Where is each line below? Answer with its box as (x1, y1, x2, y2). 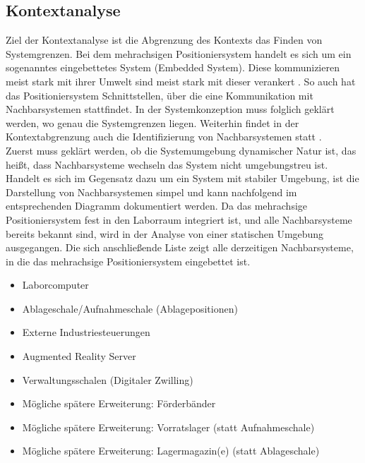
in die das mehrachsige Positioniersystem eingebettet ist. (6, 253, 251, 268)
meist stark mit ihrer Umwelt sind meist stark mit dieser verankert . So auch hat (6, 73, 356, 88)
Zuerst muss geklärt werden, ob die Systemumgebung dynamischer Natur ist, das (6, 143, 357, 157)
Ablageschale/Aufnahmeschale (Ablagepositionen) (22, 301, 238, 315)
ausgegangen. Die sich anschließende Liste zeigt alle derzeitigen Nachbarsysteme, (6, 240, 354, 255)
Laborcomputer (22, 277, 89, 292)
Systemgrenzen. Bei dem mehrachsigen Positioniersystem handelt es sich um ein (6, 46, 352, 61)
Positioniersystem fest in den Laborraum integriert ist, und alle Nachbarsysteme (6, 212, 352, 227)
